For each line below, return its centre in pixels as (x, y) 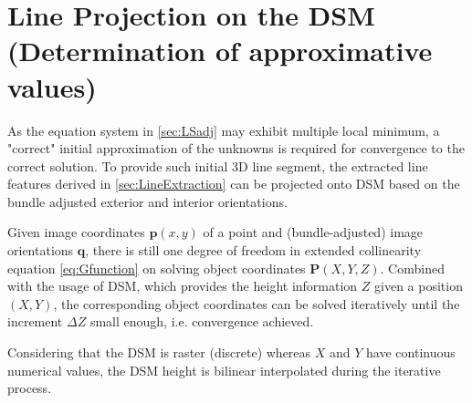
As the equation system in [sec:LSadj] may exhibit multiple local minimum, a (224, 130)
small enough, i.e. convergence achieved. (202, 321)
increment (35, 321)
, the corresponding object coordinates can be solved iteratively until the (257, 303)
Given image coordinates (76, 232)
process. (30, 388)
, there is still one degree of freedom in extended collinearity (253, 250)
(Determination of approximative (220, 51)
